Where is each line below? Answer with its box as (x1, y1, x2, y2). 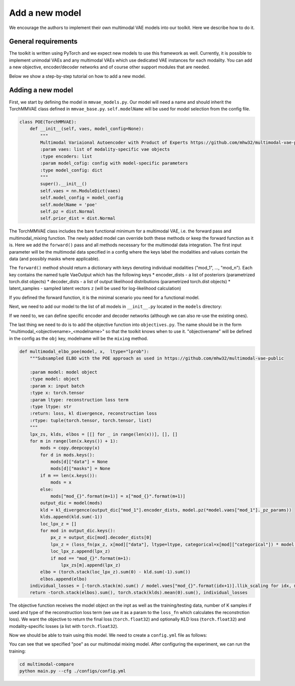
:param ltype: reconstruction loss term (29, 397, 129, 402)
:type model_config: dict (40, 167, 103, 173)
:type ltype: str (29, 404, 72, 409)
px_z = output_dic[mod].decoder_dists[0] (50, 535, 152, 540)
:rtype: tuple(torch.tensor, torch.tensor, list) (29, 418, 152, 423)
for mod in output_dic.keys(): (40, 527, 116, 533)
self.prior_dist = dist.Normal (40, 216, 116, 221)
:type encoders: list (40, 153, 92, 159)
